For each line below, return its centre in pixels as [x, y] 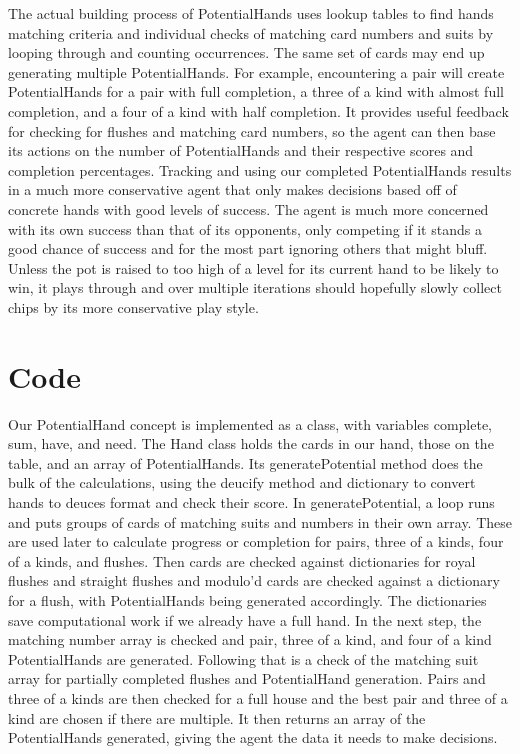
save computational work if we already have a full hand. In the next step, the [245, 619]
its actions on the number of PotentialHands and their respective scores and [241, 150]
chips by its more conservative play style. [133, 306]
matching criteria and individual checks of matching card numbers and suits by [251, 32]
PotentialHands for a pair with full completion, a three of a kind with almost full [256, 91]
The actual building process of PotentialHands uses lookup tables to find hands [251, 13]
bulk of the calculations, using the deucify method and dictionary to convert [242, 482]
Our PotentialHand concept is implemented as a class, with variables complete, [250, 423]
